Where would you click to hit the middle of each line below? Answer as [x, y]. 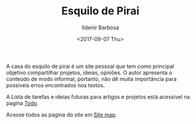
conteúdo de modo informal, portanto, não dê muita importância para [91, 79]
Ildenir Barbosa [100, 27]
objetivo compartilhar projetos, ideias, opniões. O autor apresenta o [89, 72]
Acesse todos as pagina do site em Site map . [62, 114]
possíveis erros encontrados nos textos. [56, 85]
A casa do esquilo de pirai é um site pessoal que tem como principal [90, 66]
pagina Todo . [22, 103]
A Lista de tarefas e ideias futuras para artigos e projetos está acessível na [98, 97]
